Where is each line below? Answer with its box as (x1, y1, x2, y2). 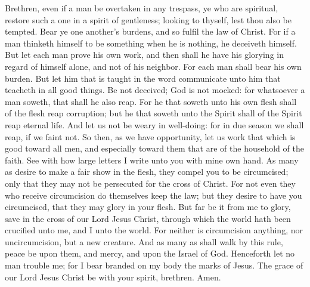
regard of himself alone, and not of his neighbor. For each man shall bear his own (5, 60, 302, 72)
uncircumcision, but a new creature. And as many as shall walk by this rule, (5, 235, 283, 248)
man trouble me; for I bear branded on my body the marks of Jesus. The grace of (5, 259, 303, 271)
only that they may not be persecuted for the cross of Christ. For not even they (5, 177, 296, 189)
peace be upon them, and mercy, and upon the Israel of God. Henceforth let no (5, 247, 295, 260)
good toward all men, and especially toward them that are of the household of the (5, 142, 304, 155)
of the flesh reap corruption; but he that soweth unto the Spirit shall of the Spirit (5, 107, 302, 119)
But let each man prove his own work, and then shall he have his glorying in (5, 48, 284, 61)
